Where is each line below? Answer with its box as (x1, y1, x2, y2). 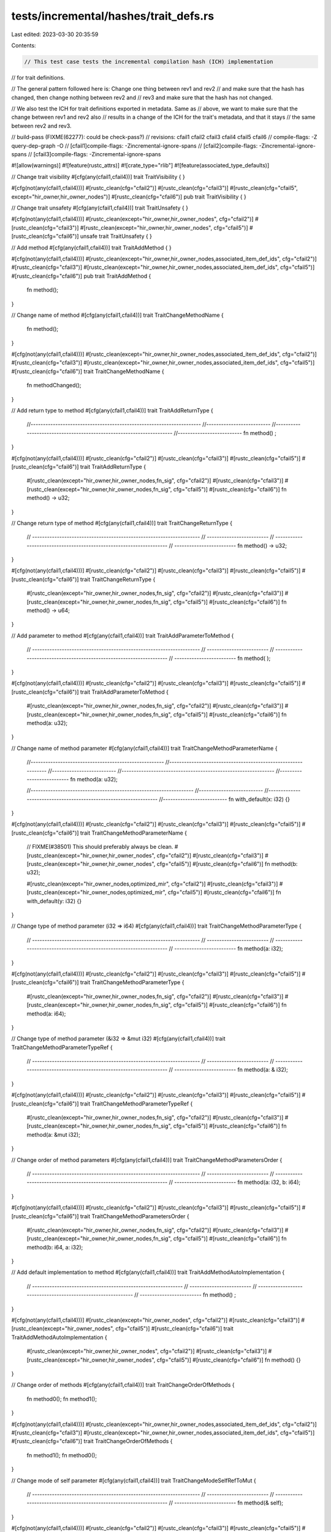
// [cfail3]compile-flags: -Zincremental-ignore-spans (28, 151, 161, 158)
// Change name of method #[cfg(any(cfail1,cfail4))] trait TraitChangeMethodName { (11, 311, 224, 319)
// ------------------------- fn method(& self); (169, 1499, 284, 1507)
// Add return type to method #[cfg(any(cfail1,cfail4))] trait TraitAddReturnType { (11, 407, 214, 414)
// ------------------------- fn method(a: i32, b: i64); (169, 1178, 301, 1186)
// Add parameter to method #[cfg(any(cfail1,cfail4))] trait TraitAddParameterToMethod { (11, 632, 234, 639)
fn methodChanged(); (26, 382, 82, 389)
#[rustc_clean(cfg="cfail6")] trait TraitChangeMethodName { (11, 368, 165, 375)
